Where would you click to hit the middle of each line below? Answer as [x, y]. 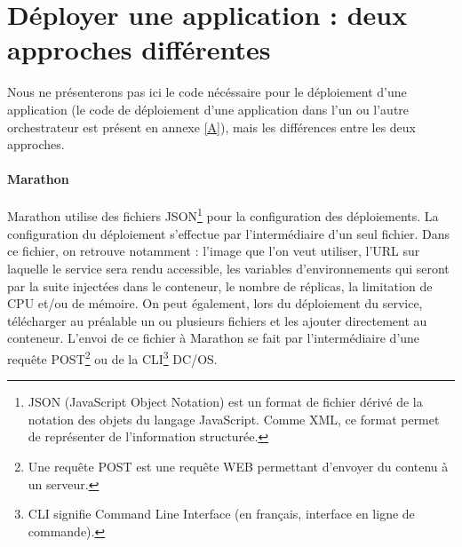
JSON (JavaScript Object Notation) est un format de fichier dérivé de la [225, 402]
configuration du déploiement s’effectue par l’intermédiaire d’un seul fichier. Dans [229, 233]
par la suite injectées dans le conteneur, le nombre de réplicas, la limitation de [220, 285]
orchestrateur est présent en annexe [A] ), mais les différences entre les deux [211, 127]
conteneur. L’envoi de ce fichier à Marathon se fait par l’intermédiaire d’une [214, 338]
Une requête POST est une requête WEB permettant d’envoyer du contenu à [238, 466]
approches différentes [139, 49]
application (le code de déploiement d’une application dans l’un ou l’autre [208, 109]
